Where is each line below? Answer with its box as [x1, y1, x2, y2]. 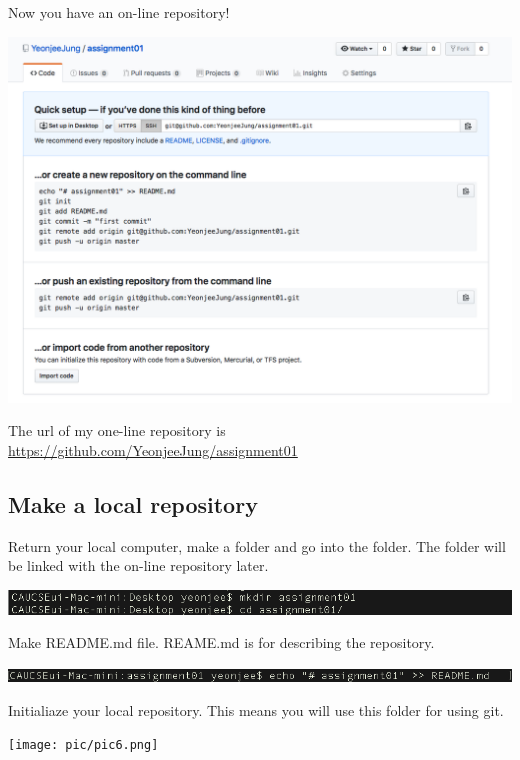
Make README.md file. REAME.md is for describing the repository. [8, 632, 435, 653]
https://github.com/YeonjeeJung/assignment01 [8, 439, 298, 460]
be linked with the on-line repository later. [8, 555, 269, 576]
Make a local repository [8, 488, 258, 519]
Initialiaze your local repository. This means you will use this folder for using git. [8, 699, 504, 720]
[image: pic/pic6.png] [8, 738, 159, 753]
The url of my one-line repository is [8, 420, 226, 441]
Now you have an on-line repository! [8, 2, 230, 22]
